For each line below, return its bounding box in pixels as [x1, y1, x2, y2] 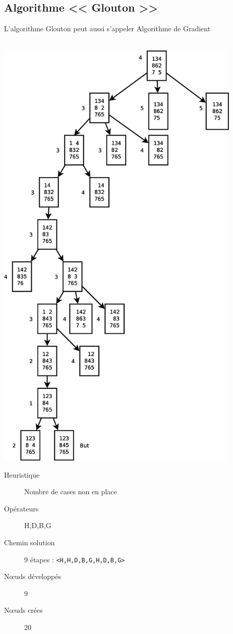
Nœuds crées [4, 605, 43, 615]
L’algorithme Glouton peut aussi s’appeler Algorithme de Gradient [4, 23, 211, 34]
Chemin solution [4, 537, 55, 547]
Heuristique [4, 469, 40, 480]
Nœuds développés [4, 571, 61, 582]
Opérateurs [4, 503, 39, 513]
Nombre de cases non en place [24, 486, 117, 497]
